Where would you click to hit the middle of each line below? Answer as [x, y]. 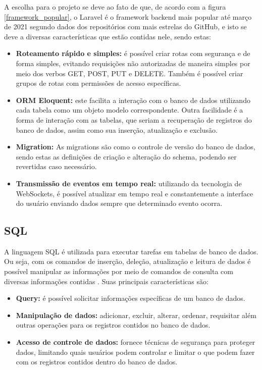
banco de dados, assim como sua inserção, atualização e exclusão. [117, 129]
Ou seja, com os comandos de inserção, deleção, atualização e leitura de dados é [127, 261]
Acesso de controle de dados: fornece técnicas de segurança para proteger [136, 342]
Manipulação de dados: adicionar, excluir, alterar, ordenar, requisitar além [136, 315]
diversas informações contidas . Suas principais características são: [106, 281]
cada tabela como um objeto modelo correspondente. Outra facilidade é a [129, 110]
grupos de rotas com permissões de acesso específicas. [98, 83]
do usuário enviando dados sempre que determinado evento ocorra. [119, 203]
